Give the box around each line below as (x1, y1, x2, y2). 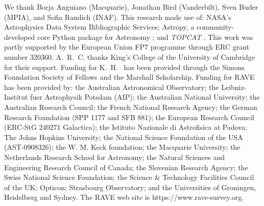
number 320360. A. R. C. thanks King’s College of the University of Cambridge (4, 51, 255, 62)
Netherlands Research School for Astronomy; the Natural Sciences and (4, 151, 225, 162)
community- (197, 21, 234, 32)
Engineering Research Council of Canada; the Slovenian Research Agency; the (4, 162, 248, 172)
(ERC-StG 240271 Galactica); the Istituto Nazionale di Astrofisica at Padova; (4, 122, 247, 132)
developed (4, 31, 35, 42)
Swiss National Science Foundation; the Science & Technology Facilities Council (4, 172, 254, 182)
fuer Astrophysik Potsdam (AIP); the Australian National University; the (30, 91, 260, 102)
